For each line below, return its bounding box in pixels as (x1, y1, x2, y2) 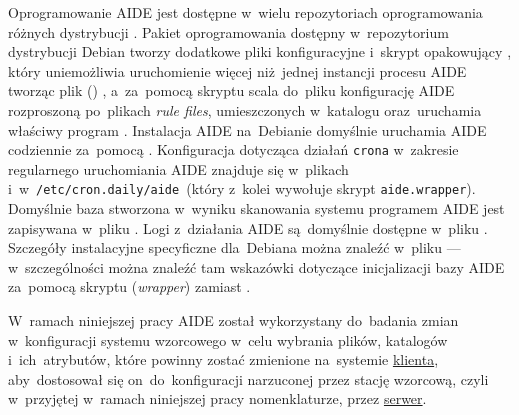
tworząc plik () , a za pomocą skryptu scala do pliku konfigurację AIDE (8, 80, 455, 101)
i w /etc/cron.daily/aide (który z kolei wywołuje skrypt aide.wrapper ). (8, 178, 476, 199)
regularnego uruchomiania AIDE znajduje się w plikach (8, 158, 349, 179)
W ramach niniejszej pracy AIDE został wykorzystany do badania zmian (8, 310, 459, 331)
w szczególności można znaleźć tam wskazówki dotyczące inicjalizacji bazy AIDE (8, 256, 505, 277)
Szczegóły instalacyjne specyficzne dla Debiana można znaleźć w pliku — (8, 237, 461, 258)
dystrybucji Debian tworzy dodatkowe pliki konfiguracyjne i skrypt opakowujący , (8, 41, 512, 62)
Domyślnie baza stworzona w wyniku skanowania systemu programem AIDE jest (8, 198, 505, 219)
